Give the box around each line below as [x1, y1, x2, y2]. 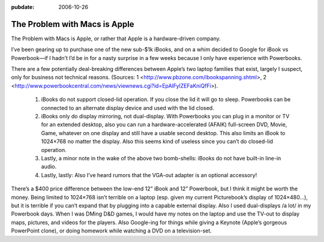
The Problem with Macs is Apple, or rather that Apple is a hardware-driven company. [11, 35, 221, 42]
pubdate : [11, 4, 35, 10]
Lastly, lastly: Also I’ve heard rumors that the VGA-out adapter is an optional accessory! [41, 171, 257, 178]
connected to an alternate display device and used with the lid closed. [41, 104, 214, 111]
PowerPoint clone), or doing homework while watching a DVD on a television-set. [11, 227, 212, 234]
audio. [41, 163, 57, 171]
